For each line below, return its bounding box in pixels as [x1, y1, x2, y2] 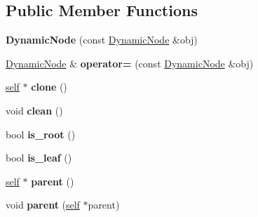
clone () [31, 79, 67, 94]
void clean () [6, 103, 63, 117]
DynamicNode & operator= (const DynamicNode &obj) [6, 55, 254, 70]
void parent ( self [6, 197, 80, 212]
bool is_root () [6, 126, 76, 141]
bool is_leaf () [6, 150, 72, 165]
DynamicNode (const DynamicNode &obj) [6, 32, 198, 47]
